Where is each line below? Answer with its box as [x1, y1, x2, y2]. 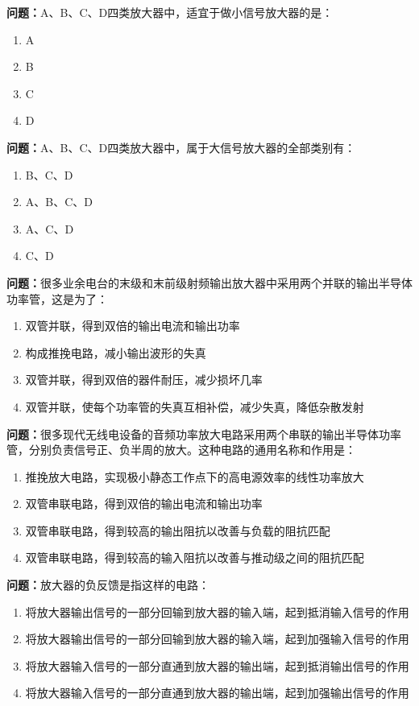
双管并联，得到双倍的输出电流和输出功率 [25, 317, 240, 334]
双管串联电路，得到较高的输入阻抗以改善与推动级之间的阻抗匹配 [25, 549, 364, 566]
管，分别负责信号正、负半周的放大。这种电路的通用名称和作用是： [6, 441, 356, 458]
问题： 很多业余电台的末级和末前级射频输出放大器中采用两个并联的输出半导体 [6, 274, 413, 291]
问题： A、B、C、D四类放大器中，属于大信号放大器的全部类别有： [6, 138, 356, 155]
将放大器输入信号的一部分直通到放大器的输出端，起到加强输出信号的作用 [25, 684, 409, 701]
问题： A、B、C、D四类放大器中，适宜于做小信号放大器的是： [6, 4, 334, 20]
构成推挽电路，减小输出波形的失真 [25, 344, 206, 361]
